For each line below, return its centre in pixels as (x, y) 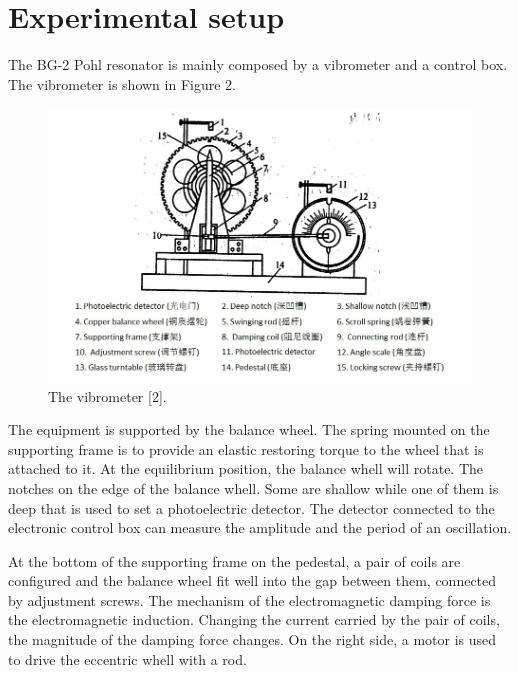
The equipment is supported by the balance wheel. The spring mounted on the (249, 429)
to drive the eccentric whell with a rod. (127, 658)
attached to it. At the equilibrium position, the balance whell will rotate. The (246, 468)
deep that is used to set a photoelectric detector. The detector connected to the (251, 507)
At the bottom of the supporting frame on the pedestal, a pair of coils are (234, 560)
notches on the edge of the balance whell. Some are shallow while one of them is (253, 487)
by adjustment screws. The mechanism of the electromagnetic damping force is (249, 599)
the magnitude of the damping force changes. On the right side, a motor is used (252, 639)
